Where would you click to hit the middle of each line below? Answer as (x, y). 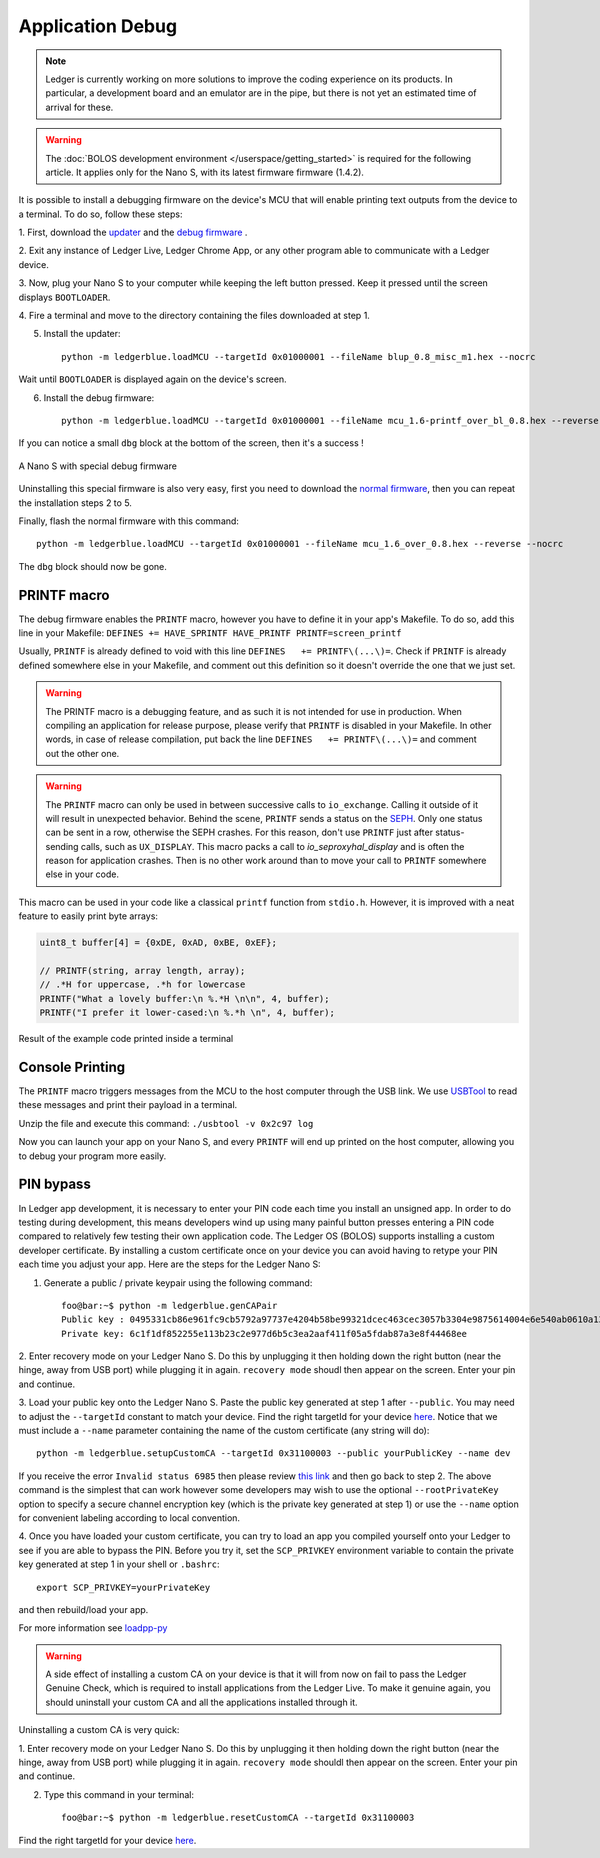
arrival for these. (79, 107)
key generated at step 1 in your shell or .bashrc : (119, 1564)
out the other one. (82, 753)
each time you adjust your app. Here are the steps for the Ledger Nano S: (169, 1264)
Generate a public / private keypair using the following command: (178, 1282)
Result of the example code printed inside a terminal (126, 1039)
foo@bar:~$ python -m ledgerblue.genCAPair (169, 1305)
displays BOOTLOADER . (64, 297)
